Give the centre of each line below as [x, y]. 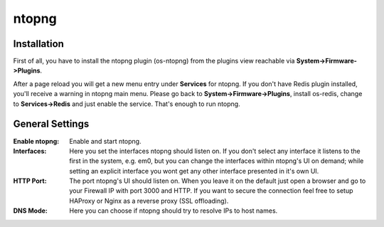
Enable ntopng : [36, 141]
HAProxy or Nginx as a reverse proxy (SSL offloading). [149, 201]
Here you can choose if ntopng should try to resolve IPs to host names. [174, 211]
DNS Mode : [30, 211]
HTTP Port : [30, 181]
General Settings [51, 124]
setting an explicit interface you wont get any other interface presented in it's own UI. [194, 171]
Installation [38, 44]
